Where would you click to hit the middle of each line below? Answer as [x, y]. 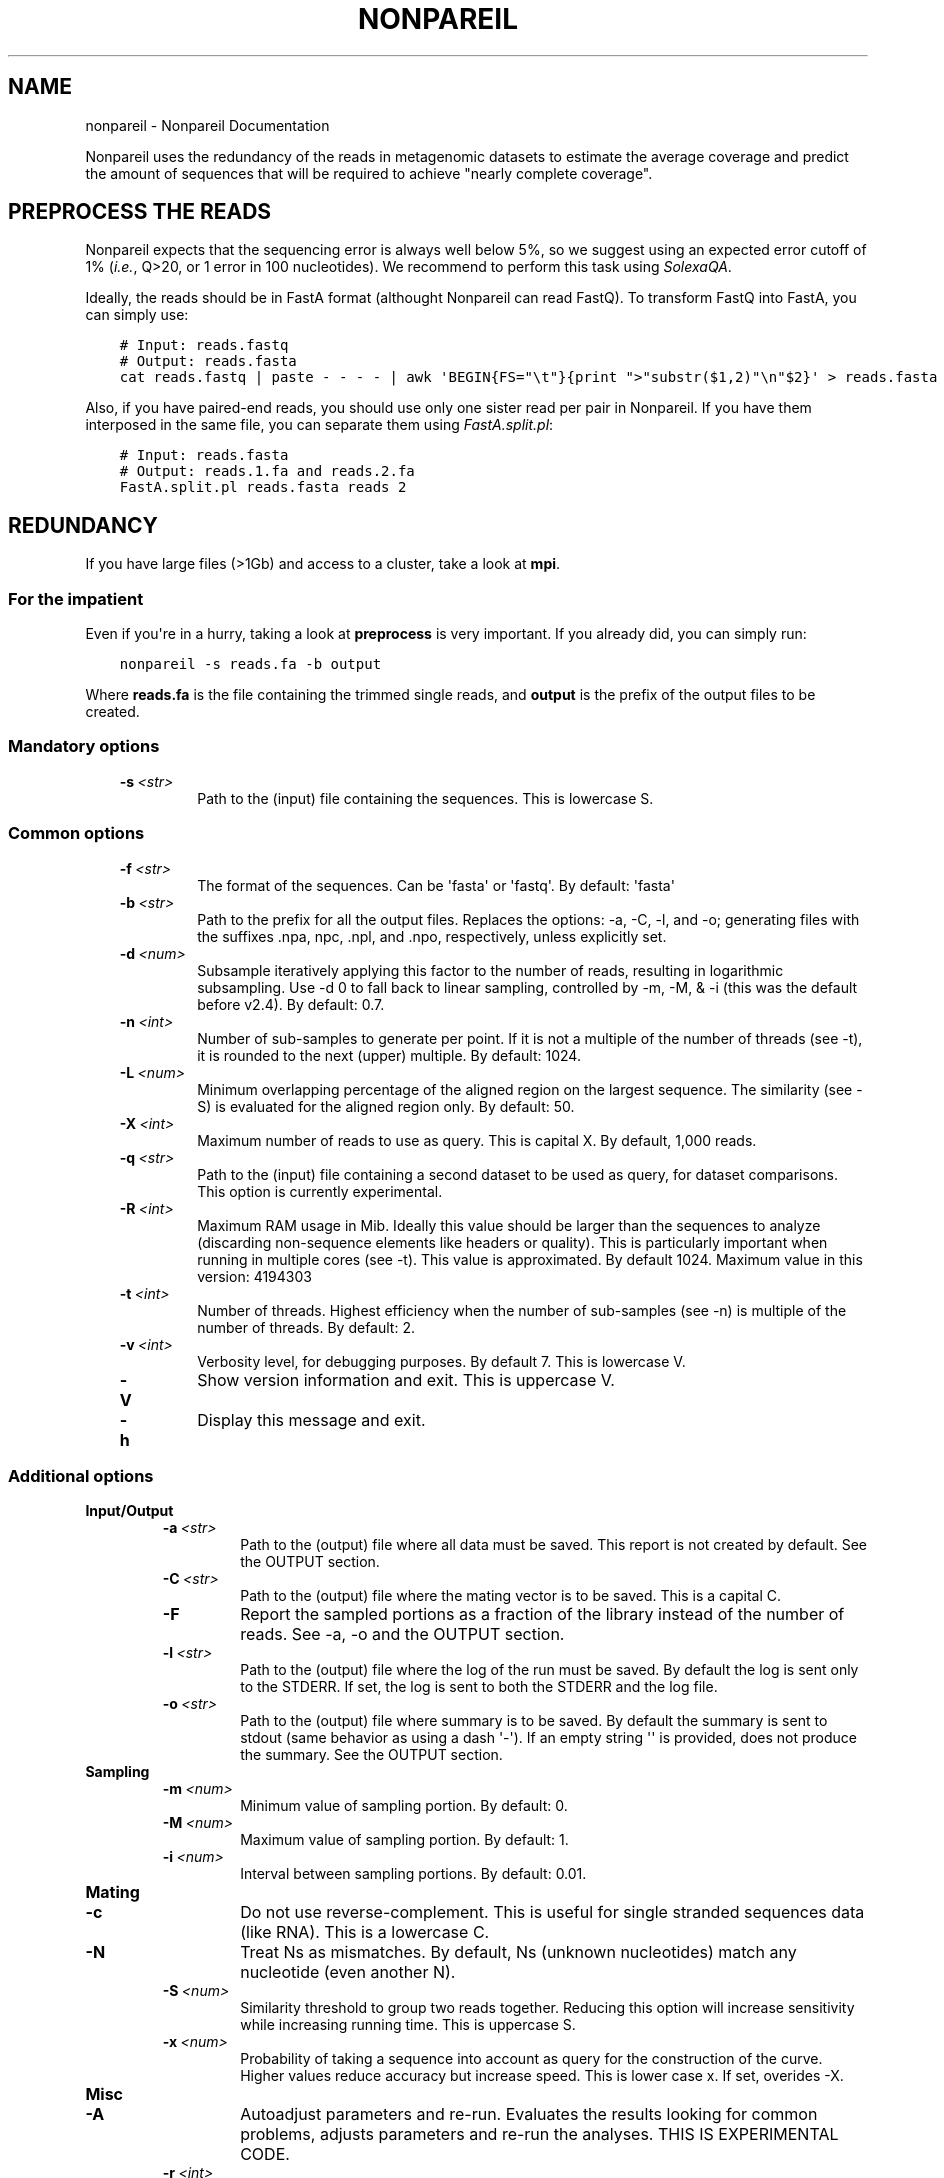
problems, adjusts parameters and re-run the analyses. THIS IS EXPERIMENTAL [539, 2134]
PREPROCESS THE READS [140, 212]
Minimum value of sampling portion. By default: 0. [404, 1806]
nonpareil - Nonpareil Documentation [207, 125]
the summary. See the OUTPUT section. [371, 1755]
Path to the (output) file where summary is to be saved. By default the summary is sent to [534, 1721]
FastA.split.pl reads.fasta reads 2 [263, 487]
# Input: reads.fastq [204, 345]
